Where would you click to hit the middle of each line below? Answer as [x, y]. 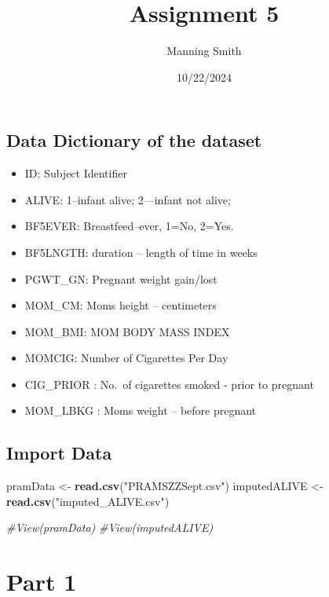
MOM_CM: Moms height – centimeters [121, 305]
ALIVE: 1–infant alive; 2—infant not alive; [128, 199]
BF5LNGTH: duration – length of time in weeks [141, 252]
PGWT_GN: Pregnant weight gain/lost [121, 278]
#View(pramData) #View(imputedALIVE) [110, 527]
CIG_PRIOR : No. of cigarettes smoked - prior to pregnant [169, 384]
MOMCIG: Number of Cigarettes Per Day [126, 358]
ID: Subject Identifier [76, 173]
